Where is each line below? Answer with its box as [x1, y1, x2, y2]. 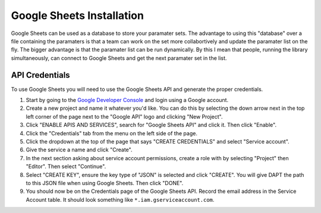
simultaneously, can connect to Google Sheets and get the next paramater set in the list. [11, 54, 227, 62]
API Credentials [11, 70, 71, 80]
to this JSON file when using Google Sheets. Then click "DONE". [26, 179, 184, 186]
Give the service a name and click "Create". [26, 146, 133, 154]
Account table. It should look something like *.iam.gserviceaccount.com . [26, 196, 215, 203]
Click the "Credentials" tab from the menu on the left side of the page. [26, 129, 197, 136]
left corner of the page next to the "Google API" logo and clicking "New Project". [26, 113, 223, 120]
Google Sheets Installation [11, 9, 144, 22]
